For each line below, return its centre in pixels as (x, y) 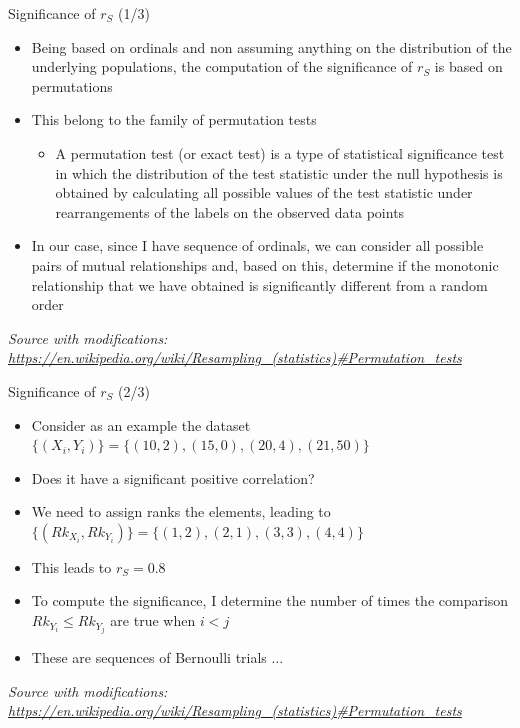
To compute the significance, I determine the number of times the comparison (270, 600)
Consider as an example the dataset (141, 424)
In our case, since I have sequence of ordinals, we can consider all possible (257, 245)
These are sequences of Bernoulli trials (149, 657)
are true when (153, 620)
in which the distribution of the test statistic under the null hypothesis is (279, 172)
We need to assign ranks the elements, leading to (181, 511)
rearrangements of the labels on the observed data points (230, 211)
